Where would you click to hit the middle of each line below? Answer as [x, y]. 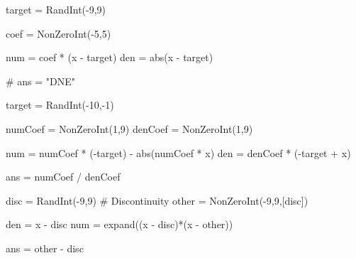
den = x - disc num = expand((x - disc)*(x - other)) [119, 224]
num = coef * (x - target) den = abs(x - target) [110, 57]
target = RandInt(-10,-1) [60, 105]
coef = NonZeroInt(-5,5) [59, 33]
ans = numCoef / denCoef [63, 177]
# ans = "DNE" [41, 81]
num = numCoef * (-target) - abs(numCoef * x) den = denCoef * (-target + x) [178, 152]
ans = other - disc [45, 248]
